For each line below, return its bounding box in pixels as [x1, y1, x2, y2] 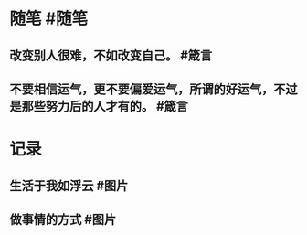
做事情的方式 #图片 [9, 211, 117, 227]
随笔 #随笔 [9, 8, 89, 29]
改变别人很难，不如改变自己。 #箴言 [9, 48, 213, 63]
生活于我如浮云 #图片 [9, 177, 129, 193]
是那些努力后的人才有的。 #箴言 [9, 98, 189, 114]
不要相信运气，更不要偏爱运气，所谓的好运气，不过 [9, 81, 298, 97]
